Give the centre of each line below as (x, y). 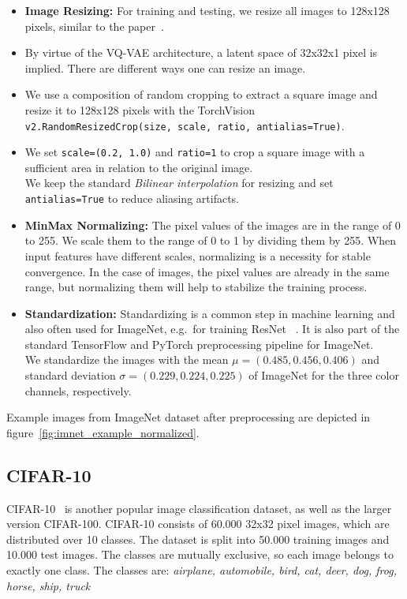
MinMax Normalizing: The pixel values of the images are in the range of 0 (213, 225)
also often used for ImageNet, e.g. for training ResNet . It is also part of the (212, 329)
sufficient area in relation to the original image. (139, 167)
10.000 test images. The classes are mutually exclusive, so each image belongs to (200, 554)
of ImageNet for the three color (324, 375)
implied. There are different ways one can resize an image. (165, 67)
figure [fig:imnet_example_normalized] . (103, 432)
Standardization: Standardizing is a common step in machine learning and (210, 313)
